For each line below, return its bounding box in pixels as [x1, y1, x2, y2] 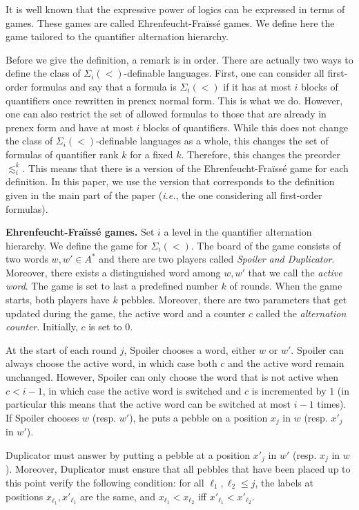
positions [6, 489, 43, 503]
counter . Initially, [6, 319, 78, 334]
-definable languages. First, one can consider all [124, 66, 324, 80]
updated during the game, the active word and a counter [6, 305, 246, 320]
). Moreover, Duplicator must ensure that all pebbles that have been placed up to [6, 462, 351, 476]
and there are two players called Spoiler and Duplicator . [99, 252, 335, 266]
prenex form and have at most [6, 120, 133, 134]
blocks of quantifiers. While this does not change [143, 120, 349, 134]
